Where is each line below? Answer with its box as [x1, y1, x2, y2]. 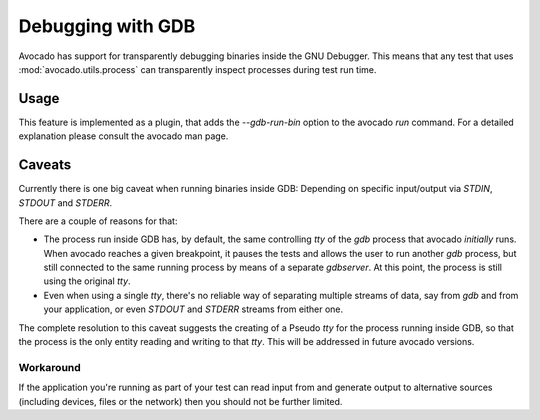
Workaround [18, 360, 82, 374]
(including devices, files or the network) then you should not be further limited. [18, 395, 343, 407]
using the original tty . [43, 275, 131, 287]
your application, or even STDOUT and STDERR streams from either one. [43, 303, 344, 315]
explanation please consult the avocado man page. [18, 130, 229, 142]
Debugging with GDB [18, 15, 196, 37]
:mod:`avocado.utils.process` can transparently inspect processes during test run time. [18, 63, 377, 75]
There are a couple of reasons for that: [18, 215, 178, 227]
